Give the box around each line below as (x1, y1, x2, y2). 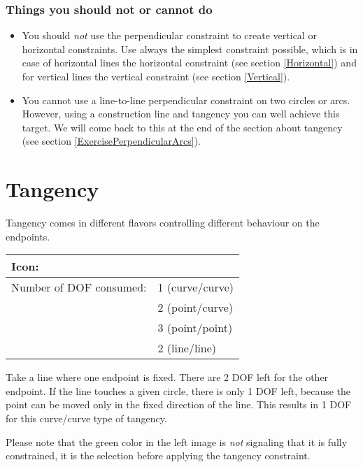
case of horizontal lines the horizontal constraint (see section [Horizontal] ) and (22, 55, 357, 70)
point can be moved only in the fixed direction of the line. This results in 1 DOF (6, 397, 352, 412)
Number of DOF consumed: (11, 279, 147, 296)
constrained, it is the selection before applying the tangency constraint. (6, 448, 311, 463)
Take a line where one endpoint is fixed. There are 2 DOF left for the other (6, 370, 329, 385)
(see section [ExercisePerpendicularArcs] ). (22, 134, 201, 148)
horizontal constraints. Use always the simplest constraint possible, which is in (22, 41, 358, 56)
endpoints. (6, 229, 50, 243)
